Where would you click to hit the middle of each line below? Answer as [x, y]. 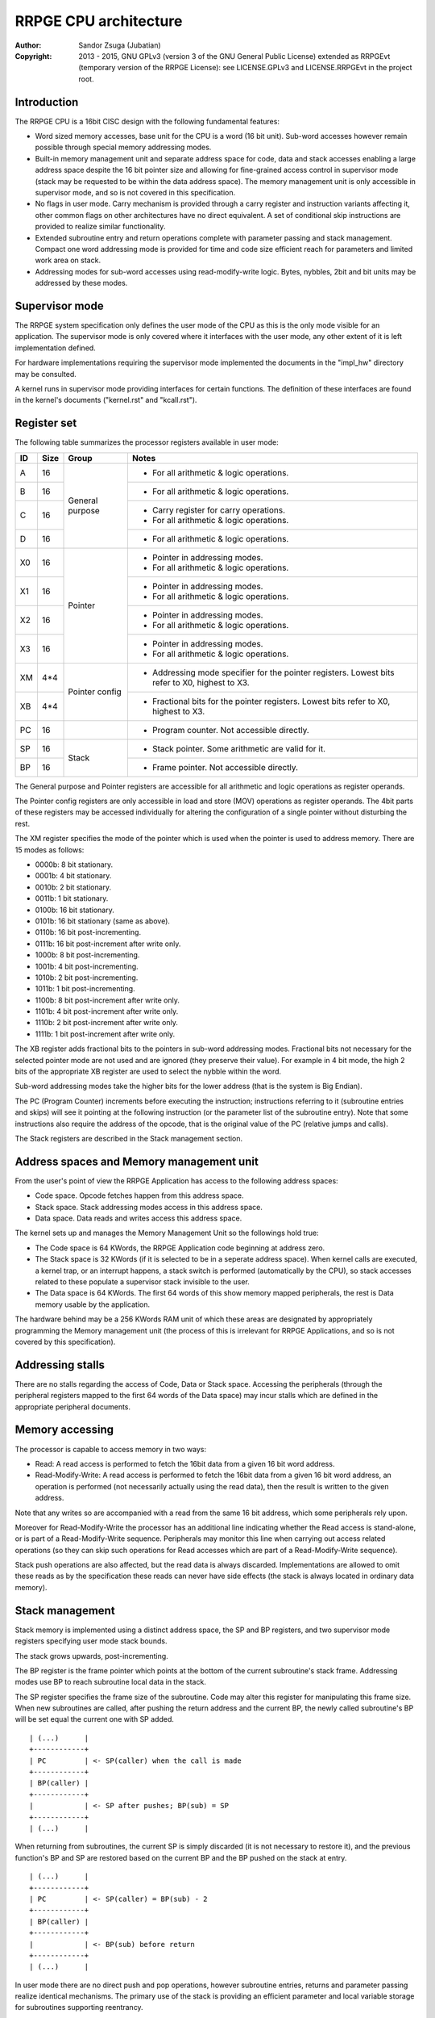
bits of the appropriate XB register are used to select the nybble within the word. [148, 1072]
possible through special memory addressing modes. [123, 147]
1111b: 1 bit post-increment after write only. [105, 1034]
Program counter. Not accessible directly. [230, 730]
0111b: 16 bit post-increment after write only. [108, 944]
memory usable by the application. [93, 1304]
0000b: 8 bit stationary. [74, 865]
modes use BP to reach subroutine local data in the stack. [111, 1682]
